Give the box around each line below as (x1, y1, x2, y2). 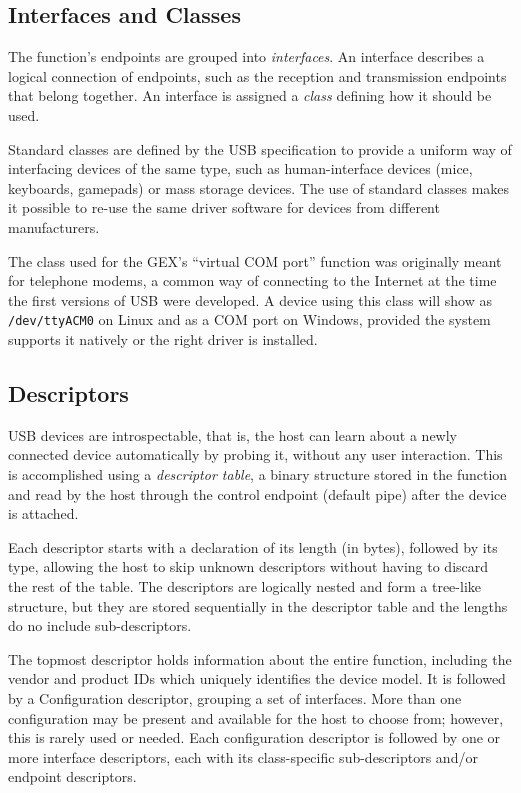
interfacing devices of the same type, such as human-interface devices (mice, (8, 158, 473, 179)
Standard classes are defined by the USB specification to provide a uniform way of (8, 138, 512, 159)
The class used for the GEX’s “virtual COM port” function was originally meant (8, 250, 502, 271)
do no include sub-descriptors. (8, 615, 192, 636)
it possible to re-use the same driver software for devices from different (8, 197, 440, 218)
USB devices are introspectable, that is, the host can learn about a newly (8, 424, 457, 445)
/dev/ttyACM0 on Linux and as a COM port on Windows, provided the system (8, 309, 491, 330)
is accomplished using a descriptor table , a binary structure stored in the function (8, 463, 508, 484)
